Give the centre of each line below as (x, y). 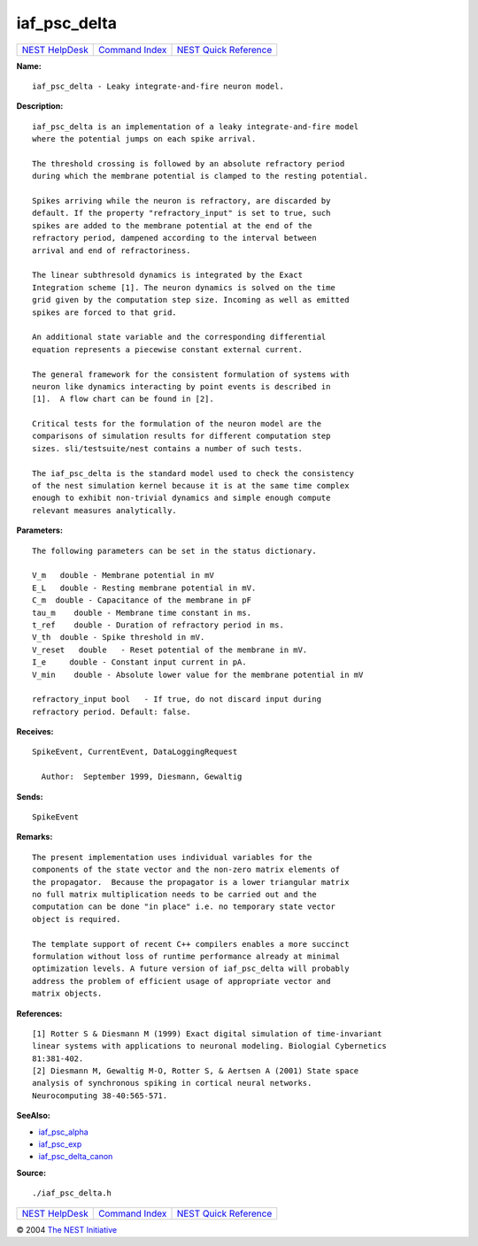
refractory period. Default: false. (112, 711)
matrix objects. (67, 994)
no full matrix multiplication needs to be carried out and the (175, 894)
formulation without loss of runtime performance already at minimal (186, 956)
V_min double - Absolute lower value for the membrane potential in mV (198, 674)
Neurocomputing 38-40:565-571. (100, 1096)
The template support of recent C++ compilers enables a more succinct (191, 944)
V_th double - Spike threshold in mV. (119, 638)
